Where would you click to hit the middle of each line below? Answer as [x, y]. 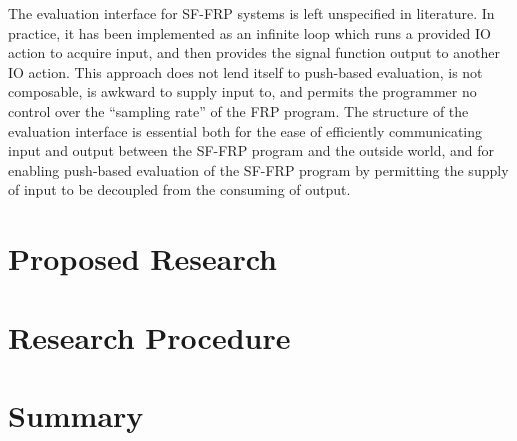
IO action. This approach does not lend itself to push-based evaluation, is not [245, 71]
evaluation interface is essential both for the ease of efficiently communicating [245, 130]
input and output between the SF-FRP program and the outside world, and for [251, 150]
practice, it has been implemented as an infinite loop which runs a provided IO [249, 32]
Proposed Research [142, 258]
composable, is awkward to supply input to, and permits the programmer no [242, 91]
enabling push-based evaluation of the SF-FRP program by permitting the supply [258, 169]
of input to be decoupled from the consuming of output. [179, 189]
